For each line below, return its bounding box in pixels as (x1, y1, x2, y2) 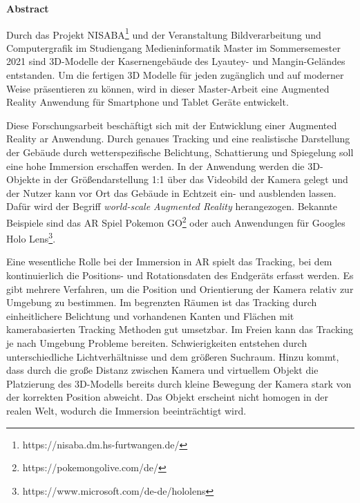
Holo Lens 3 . (6, 229, 56, 245)
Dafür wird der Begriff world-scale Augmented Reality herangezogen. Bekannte (6, 199, 338, 213)
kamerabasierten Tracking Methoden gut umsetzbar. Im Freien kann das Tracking (6, 322, 353, 336)
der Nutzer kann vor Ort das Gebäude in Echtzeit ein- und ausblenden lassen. (6, 185, 337, 200)
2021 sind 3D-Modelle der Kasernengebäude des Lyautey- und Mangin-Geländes (6, 54, 345, 68)
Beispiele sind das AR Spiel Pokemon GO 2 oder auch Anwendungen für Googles (6, 213, 345, 229)
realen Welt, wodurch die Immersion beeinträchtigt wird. (6, 404, 247, 417)
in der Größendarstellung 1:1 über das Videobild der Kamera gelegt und (43, 172, 348, 187)
